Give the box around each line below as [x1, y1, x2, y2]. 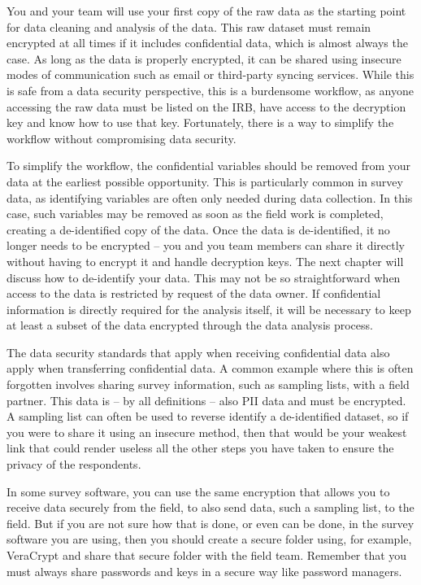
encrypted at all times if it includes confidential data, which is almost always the [7, 34, 408, 51]
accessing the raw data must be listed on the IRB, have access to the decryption [7, 98, 406, 115]
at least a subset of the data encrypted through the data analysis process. [7, 317, 373, 334]
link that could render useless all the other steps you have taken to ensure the [7, 439, 394, 456]
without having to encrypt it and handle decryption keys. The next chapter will [7, 252, 404, 269]
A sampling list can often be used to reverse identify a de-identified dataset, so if [7, 408, 409, 425]
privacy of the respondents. [7, 456, 141, 473]
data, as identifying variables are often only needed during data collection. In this [7, 189, 413, 206]
